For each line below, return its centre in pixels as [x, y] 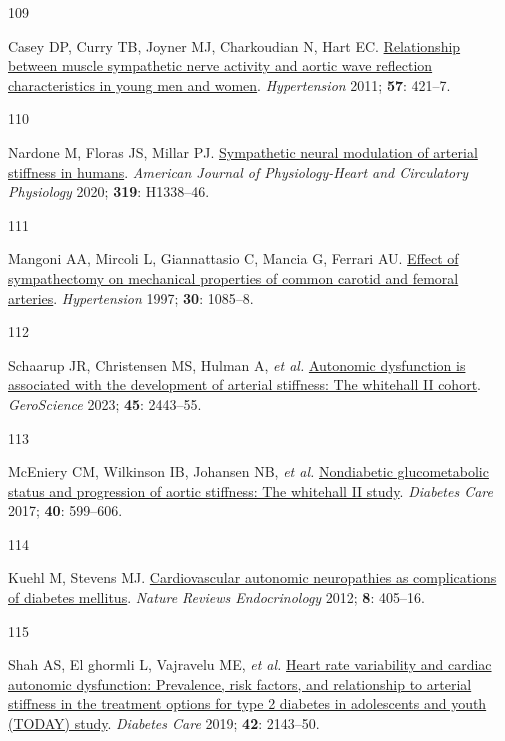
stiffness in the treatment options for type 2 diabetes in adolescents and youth [247, 703]
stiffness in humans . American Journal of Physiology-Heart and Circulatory [238, 171]
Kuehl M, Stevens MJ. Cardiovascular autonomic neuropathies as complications [252, 577]
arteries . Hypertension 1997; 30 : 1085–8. [131, 297]
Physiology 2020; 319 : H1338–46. [109, 191]
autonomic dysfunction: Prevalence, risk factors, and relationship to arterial [240, 683]
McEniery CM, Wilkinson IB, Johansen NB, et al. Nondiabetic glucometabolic [248, 471]
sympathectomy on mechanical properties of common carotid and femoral [233, 277]
